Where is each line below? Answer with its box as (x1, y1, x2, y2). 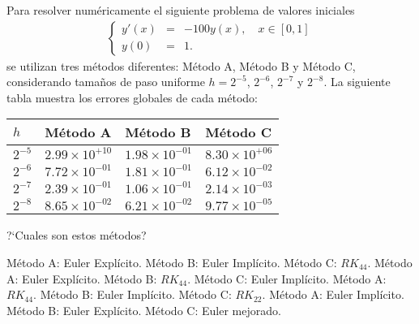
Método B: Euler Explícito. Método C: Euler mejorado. (6, 301, 281, 318)
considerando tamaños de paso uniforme (6, 73, 205, 90)
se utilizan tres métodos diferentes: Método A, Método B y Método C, (6, 57, 356, 74)
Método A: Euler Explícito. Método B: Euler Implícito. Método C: (6, 254, 337, 270)
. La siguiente (323, 73, 391, 90)
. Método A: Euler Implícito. (262, 286, 404, 303)
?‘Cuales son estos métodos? (6, 227, 147, 244)
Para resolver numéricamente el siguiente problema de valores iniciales (6, 2, 355, 18)
